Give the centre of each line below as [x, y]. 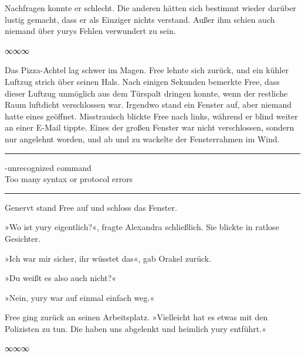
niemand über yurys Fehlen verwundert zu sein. [90, 31]
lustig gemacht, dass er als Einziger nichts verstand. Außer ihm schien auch [140, 19]
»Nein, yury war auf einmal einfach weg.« [80, 297]
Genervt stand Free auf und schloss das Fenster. [91, 207]
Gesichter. [23, 238]
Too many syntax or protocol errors [69, 179]
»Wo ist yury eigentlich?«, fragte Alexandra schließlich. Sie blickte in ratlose [142, 227]
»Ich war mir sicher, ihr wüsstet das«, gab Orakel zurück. [108, 258]
